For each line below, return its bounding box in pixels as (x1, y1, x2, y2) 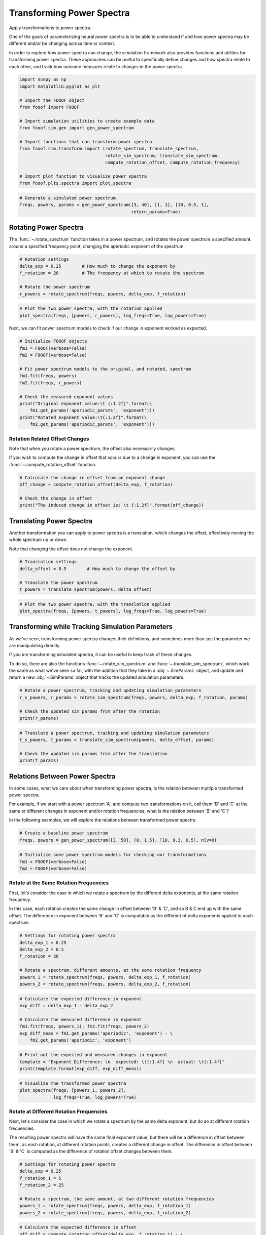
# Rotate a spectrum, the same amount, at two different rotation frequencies (19, 1196, 214, 1201)
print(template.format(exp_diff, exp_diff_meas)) (19, 1066, 142, 1071)
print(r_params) (19, 715, 59, 721)
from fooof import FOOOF (19, 104, 80, 110)
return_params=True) (131, 209, 181, 214)
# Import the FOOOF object (19, 97, 85, 103)
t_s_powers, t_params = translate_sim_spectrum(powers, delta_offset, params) (19, 737, 214, 742)
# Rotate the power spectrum (19, 284, 90, 290)
